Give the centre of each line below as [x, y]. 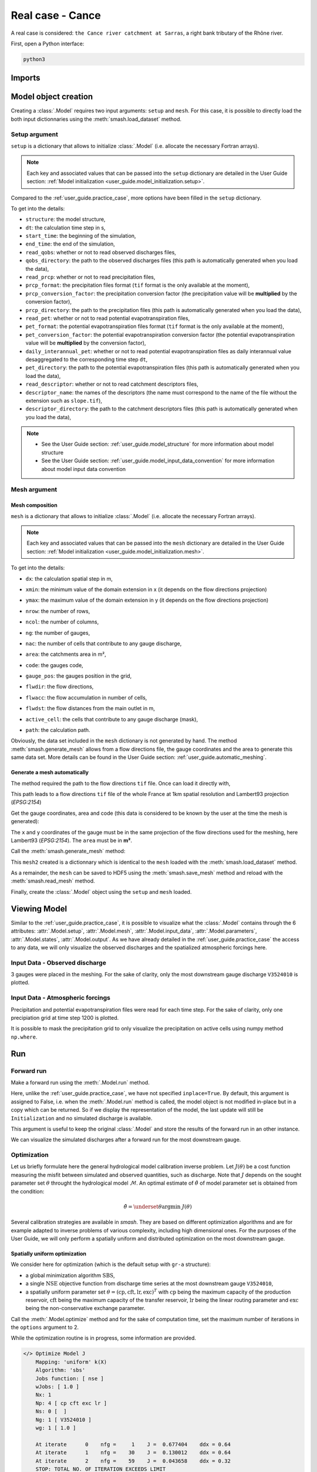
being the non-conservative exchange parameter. [85, 1308]
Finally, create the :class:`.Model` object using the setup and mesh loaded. [101, 891]
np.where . [24, 1037]
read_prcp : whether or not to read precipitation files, [90, 277]
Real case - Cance [56, 15]
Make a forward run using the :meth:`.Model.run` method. [80, 1082]
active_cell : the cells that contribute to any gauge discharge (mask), [112, 719]
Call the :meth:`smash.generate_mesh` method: [68, 851]
